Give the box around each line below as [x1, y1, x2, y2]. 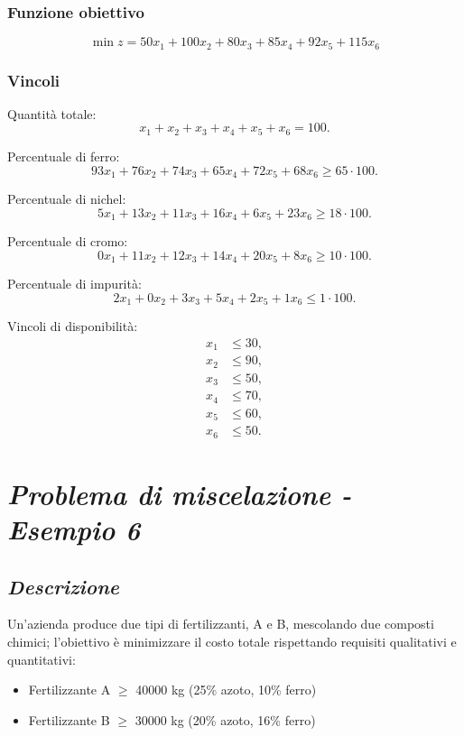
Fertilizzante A [28, 680, 111, 699]
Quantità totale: [7, 104, 97, 123]
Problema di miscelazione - [7, 474, 352, 512]
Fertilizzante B [28, 710, 110, 729]
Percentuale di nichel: [7, 189, 126, 207]
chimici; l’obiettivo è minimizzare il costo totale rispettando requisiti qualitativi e [7, 631, 457, 650]
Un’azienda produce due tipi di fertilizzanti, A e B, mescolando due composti [7, 614, 434, 633]
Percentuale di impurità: [7, 274, 142, 293]
